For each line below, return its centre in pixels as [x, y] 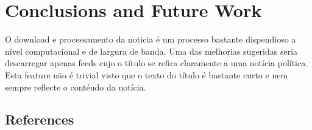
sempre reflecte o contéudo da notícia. [76, 87]
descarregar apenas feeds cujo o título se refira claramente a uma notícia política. [157, 63]
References [40, 119]
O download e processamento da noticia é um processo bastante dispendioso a [151, 39]
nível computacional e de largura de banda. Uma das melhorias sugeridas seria [151, 51]
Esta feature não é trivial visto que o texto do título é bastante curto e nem [147, 74]
